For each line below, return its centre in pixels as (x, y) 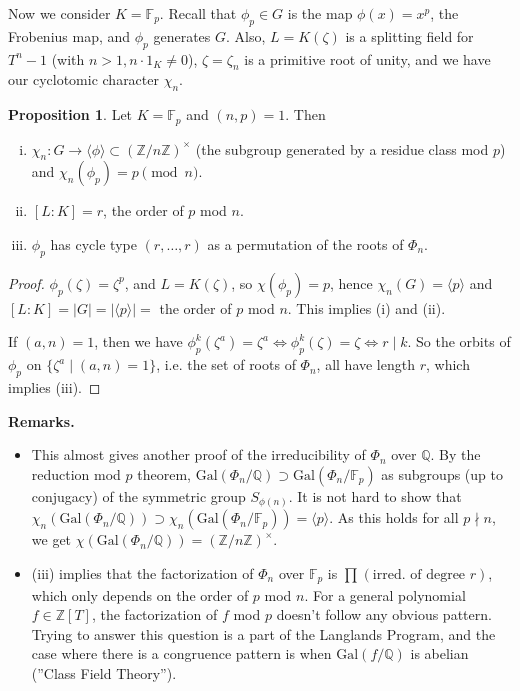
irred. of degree (419, 574)
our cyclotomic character (83, 79)
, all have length (365, 364)
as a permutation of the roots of (305, 244)
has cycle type (93, 244)
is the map (320, 13)
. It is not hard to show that (375, 495)
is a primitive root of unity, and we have (367, 58)
